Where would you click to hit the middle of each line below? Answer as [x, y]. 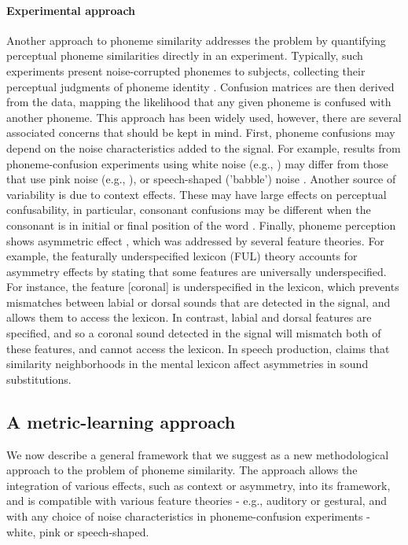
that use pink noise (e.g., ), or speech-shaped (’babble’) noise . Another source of [201, 179]
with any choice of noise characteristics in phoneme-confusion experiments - [188, 516]
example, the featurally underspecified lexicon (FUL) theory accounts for [182, 256]
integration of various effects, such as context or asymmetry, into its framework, [198, 485]
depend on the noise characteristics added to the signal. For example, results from [204, 147]
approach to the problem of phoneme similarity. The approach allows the [182, 470]
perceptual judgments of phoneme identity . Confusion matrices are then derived [200, 86]
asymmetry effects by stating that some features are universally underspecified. [197, 271]
